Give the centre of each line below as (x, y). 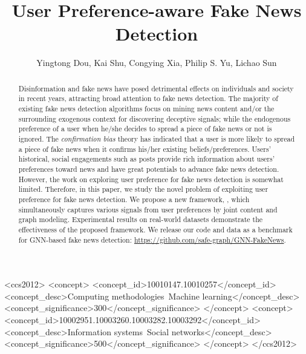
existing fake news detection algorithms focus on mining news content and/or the (146, 109)
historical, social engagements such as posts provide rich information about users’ (146, 159)
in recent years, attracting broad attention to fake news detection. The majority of (148, 98)
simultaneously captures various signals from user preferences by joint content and (148, 209)
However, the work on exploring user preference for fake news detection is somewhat (151, 179)
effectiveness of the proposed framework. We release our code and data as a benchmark (155, 229)
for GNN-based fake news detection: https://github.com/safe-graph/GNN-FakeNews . (152, 239)
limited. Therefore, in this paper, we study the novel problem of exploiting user (143, 189)
